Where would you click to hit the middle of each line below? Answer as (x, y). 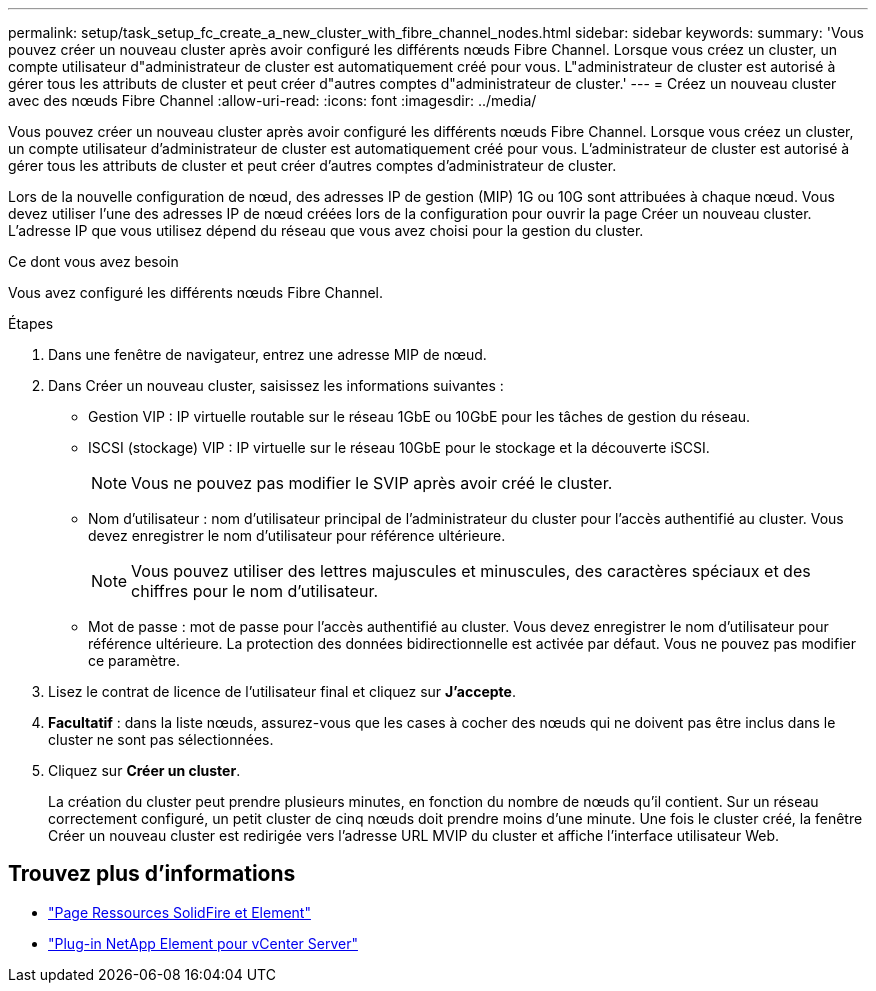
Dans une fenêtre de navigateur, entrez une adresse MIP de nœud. (267, 354)
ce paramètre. (134, 660)
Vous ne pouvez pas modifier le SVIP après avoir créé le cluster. (372, 483)
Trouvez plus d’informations (152, 874)
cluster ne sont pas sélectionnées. (161, 739)
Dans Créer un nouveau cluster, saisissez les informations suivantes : (276, 385)
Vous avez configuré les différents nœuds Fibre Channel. (196, 292)
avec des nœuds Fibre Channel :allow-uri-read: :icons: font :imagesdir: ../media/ (272, 100)
